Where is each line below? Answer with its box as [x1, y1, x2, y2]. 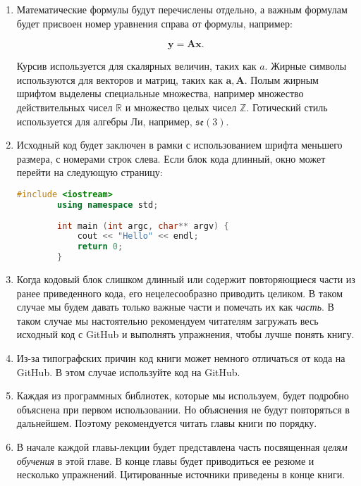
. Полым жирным [244, 72, 319, 87]
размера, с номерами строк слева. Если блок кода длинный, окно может [16, 151, 326, 166]
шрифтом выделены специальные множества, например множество [16, 86, 304, 101]
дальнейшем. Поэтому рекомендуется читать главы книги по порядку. [16, 416, 317, 430]
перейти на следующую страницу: [16, 165, 163, 180]
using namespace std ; [57, 199, 159, 210]
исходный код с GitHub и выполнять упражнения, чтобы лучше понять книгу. [16, 327, 355, 342]
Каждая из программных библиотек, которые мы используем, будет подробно [16, 388, 349, 403]
